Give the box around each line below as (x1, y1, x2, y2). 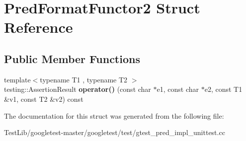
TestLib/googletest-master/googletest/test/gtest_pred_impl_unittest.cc (4, 127, 225, 138)
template (4, 74, 31, 84)
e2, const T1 (204, 84, 243, 94)
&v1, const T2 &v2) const (4, 93, 83, 104)
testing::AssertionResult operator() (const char (4, 84, 151, 94)
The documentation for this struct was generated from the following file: (4, 110, 224, 121)
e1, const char (157, 84, 199, 94)
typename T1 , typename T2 (40, 74, 128, 84)
